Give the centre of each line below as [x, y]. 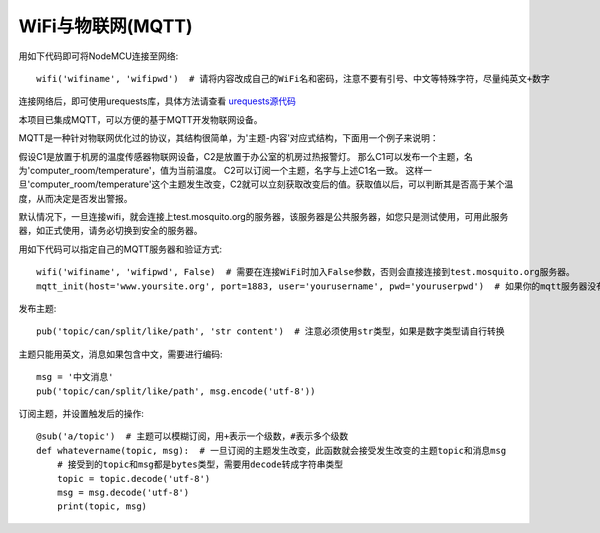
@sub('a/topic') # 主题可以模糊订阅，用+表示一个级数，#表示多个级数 [192, 436]
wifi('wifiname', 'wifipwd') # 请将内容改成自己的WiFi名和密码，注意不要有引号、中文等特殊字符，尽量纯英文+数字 [293, 78]
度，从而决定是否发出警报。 [75, 198]
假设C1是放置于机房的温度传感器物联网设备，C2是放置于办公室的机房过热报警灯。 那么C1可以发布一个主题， [241, 156]
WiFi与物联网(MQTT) [106, 26]
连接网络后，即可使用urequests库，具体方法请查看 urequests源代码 [157, 101]
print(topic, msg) [102, 506]
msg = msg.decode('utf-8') [123, 492]
